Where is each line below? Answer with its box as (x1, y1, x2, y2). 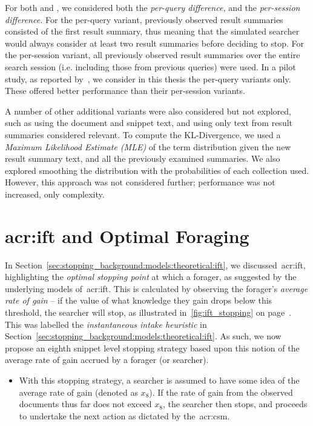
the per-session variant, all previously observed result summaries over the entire (5, 48, 300, 61)
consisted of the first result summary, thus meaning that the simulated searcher (5, 25, 300, 38)
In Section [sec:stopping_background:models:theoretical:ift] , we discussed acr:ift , (5, 258, 306, 271)
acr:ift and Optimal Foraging (5, 223, 249, 248)
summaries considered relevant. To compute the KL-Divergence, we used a (5, 128, 281, 141)
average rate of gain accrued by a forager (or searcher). (5, 353, 209, 366)
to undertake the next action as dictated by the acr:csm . (19, 409, 230, 422)
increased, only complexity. (5, 187, 105, 200)
